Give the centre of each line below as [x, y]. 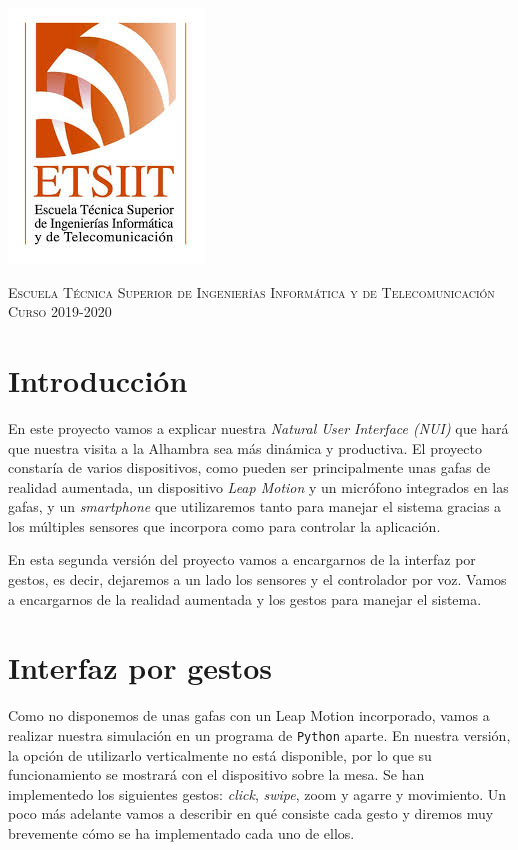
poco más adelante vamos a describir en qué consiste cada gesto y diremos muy [251, 813]
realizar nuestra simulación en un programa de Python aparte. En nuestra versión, [259, 734]
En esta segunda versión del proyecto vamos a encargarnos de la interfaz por [242, 559]
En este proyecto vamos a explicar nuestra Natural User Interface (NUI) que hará [258, 427]
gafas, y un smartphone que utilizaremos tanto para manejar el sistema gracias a [255, 506]
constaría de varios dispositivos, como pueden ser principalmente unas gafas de [249, 467]
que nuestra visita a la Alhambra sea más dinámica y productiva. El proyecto [245, 447]
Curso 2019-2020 [60, 311]
